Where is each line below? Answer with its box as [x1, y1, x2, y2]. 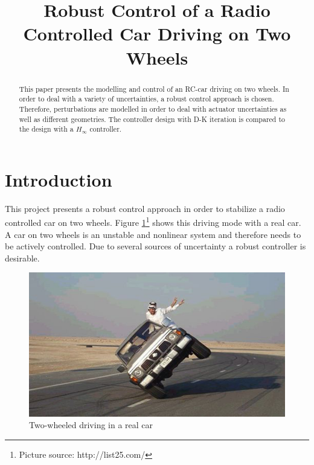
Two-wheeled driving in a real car [29, 418, 153, 431]
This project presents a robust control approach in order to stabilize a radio [5, 202, 285, 214]
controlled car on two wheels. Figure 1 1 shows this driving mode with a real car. [5, 214, 301, 229]
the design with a [19, 124, 74, 134]
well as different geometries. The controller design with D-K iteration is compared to [19, 114, 285, 124]
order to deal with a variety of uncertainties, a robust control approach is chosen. [19, 94, 274, 104]
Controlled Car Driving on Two [23, 21, 291, 46]
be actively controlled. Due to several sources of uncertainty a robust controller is [5, 240, 306, 252]
